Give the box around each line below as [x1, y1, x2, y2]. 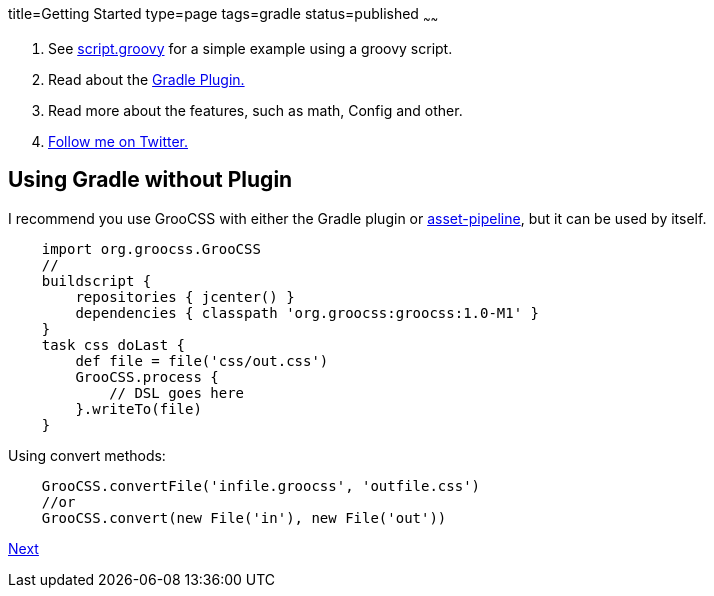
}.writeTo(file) [75, 400, 202, 417]
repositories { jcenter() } [75, 288, 295, 305]
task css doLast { [41, 336, 186, 353]
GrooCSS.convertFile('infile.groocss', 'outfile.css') [41, 477, 481, 494]
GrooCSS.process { [75, 368, 219, 385]
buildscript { [41, 272, 152, 289]
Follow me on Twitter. [48, 132, 189, 150]
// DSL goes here [109, 384, 245, 401]
